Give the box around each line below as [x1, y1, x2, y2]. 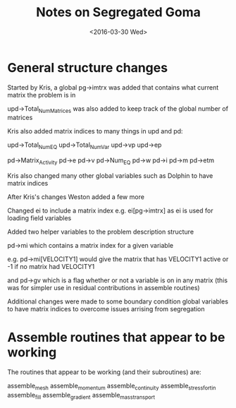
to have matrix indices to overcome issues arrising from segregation [7, 305, 205, 313]
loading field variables [7, 214, 72, 222]
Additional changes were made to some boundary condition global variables [7, 297, 229, 306]
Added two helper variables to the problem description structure [7, 227, 194, 236]
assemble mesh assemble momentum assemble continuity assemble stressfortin [7, 382, 216, 392]
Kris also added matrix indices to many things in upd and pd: [7, 127, 183, 136]
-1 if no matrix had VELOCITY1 [7, 263, 95, 271]
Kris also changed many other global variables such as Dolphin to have [7, 172, 213, 180]
